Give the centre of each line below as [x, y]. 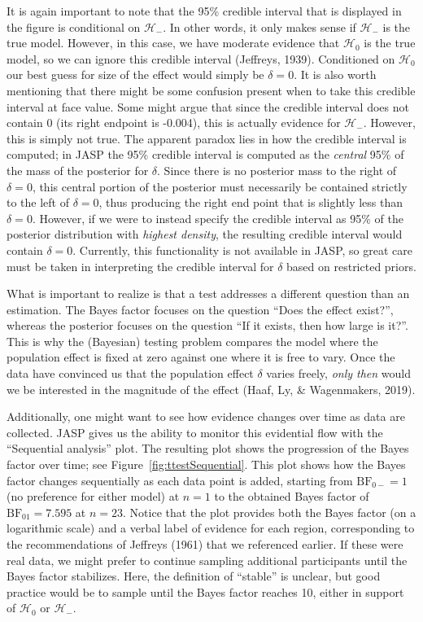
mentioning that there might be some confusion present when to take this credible [211, 90]
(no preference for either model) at [93, 496]
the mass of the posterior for [78, 170]
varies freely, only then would [339, 373]
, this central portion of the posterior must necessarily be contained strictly [220, 186]
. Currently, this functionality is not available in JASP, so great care [242, 250]
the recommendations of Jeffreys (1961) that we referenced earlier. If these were [205, 544]
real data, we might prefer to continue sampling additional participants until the [207, 560]
